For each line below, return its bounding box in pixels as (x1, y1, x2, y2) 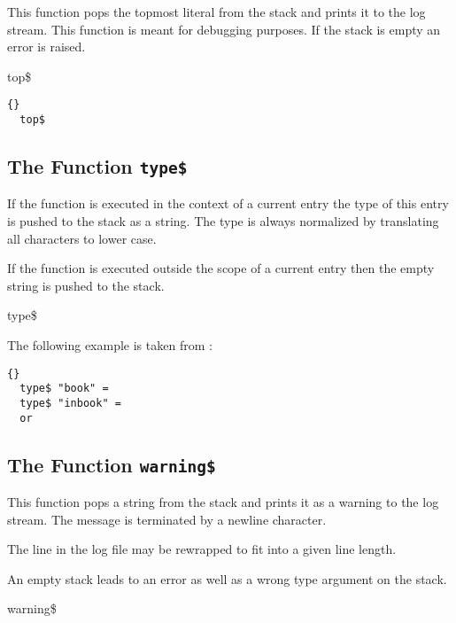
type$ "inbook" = (19, 396, 121, 409)
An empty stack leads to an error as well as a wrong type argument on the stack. (7, 569, 447, 588)
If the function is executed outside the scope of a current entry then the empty (7, 259, 435, 277)
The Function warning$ (7, 450, 216, 478)
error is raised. (7, 37, 86, 56)
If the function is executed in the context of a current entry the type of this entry (7, 194, 449, 213)
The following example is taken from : (7, 336, 213, 354)
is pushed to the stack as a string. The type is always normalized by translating (7, 212, 439, 230)
